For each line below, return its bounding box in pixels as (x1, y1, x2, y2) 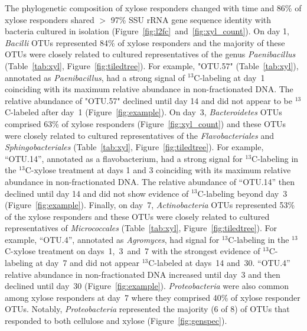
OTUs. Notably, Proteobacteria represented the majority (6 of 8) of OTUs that (5, 303, 290, 315)
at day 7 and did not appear (35, 257, 139, 269)
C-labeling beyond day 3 (197, 187, 288, 199)
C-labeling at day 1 (194, 71, 265, 83)
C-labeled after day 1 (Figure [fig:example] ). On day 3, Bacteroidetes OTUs (5, 106, 282, 118)
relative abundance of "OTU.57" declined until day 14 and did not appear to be (5, 94, 292, 106)
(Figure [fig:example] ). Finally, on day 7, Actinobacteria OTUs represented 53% (5, 199, 295, 211)
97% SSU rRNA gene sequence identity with (110, 13, 272, 25)
